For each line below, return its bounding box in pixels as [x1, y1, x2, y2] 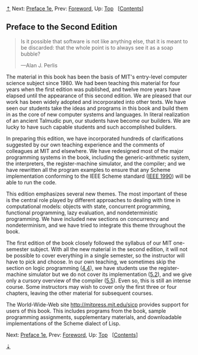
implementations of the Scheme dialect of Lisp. [6, 320, 121, 327]
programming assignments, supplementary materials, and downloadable [6, 313, 182, 321]
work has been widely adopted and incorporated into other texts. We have [6, 98, 186, 105]
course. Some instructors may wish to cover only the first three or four [6, 283, 177, 290]
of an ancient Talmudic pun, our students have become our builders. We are [6, 117, 191, 124]
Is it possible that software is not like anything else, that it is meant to [20, 38, 189, 45]
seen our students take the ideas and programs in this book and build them [6, 105, 189, 112]
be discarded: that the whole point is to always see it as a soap [20, 44, 174, 51]
